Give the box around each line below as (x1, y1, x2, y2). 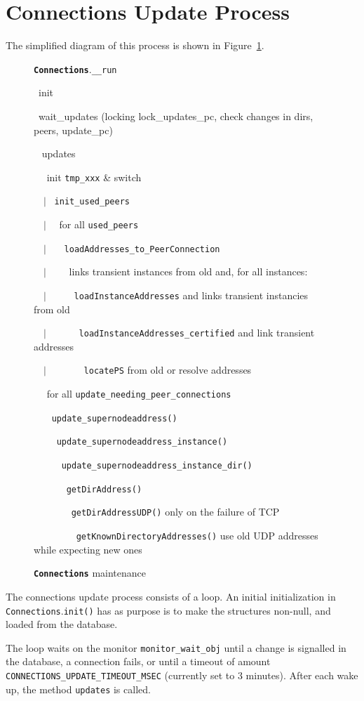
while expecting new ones (34, 542, 142, 556)
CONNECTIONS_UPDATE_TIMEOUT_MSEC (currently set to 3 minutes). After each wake (6, 668, 358, 683)
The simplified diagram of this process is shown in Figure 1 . (6, 38, 264, 53)
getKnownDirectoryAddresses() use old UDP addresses (76, 528, 318, 543)
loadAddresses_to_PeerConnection (64, 244, 220, 254)
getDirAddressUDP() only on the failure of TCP (71, 504, 280, 519)
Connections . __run (34, 61, 117, 76)
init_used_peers (54, 197, 130, 207)
